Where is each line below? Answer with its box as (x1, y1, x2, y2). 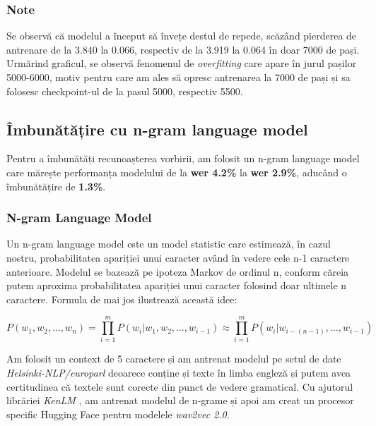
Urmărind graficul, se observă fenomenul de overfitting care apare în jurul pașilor (6, 56, 357, 71)
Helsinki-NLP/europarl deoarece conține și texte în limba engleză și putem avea (6, 365, 351, 380)
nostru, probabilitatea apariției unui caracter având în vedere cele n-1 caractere (6, 250, 350, 264)
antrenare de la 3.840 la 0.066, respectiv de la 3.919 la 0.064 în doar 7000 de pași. (6, 42, 360, 56)
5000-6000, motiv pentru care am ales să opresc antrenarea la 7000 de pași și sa (6, 70, 351, 84)
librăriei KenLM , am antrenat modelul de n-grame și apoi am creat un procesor (6, 393, 354, 408)
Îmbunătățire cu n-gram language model (6, 118, 308, 140)
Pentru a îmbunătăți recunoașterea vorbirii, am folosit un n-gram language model (6, 151, 360, 166)
